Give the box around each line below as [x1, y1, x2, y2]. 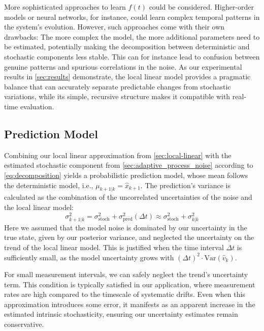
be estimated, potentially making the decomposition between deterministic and [4, 41, 250, 52]
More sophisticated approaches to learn [4, 2, 126, 12]
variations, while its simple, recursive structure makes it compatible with [4, 91, 230, 102]
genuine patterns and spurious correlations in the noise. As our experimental [4, 61, 242, 72]
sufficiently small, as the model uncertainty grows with [4, 252, 174, 262]
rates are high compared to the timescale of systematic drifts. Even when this [4, 289, 245, 299]
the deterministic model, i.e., [4, 179, 93, 190]
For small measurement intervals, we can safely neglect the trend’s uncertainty [4, 269, 248, 280]
